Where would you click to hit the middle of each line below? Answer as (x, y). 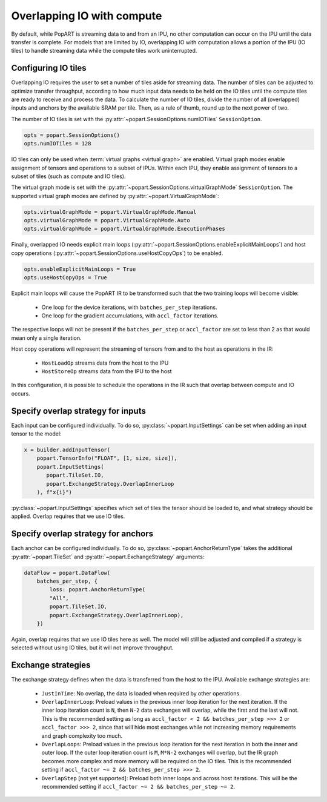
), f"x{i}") (54, 492)
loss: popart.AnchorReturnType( (97, 590)
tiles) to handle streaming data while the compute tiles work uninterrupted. (104, 51)
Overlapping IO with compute (87, 16)
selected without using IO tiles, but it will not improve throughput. (92, 648)
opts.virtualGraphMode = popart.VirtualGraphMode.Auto (107, 220)
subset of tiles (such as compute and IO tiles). (68, 176)
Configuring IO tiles (49, 68)
